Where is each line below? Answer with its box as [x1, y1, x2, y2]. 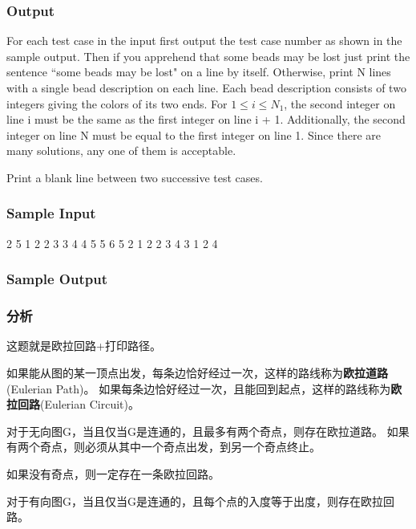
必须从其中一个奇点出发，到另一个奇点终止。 [84, 438, 321, 455]
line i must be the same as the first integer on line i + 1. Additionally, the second [6, 111, 406, 128]
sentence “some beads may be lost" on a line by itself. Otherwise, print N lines [6, 63, 391, 80]
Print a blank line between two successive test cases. [6, 169, 263, 185]
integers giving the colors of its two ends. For [6, 95, 228, 112]
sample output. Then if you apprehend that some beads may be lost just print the [6, 47, 410, 64]
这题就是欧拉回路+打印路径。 [6, 337, 161, 354]
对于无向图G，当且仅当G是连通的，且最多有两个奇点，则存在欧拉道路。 [6, 422, 383, 439]
